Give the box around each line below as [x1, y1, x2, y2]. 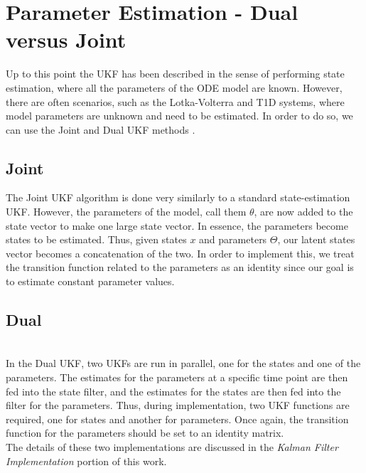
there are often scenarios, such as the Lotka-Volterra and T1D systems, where [6, 94, 345, 109]
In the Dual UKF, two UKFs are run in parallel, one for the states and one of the [6, 356, 361, 371]
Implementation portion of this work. [6, 453, 167, 468]
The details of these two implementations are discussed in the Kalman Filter [6, 440, 338, 454]
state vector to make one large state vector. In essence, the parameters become [6, 218, 348, 233]
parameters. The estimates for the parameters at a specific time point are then [6, 370, 348, 385]
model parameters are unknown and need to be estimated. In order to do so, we [6, 108, 353, 123]
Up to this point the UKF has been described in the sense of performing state [6, 66, 345, 81]
